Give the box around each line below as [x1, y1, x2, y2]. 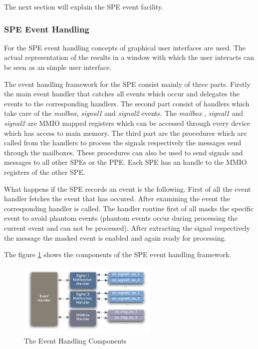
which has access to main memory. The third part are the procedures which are [4, 127, 247, 138]
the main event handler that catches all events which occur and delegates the [4, 88, 240, 99]
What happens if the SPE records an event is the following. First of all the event [4, 183, 251, 194]
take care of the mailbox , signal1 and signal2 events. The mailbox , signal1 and [4, 108, 244, 118]
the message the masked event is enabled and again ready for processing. [4, 232, 227, 243]
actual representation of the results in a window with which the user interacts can [4, 52, 255, 62]
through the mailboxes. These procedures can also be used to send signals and [4, 147, 243, 157]
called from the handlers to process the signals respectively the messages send [4, 137, 242, 148]
